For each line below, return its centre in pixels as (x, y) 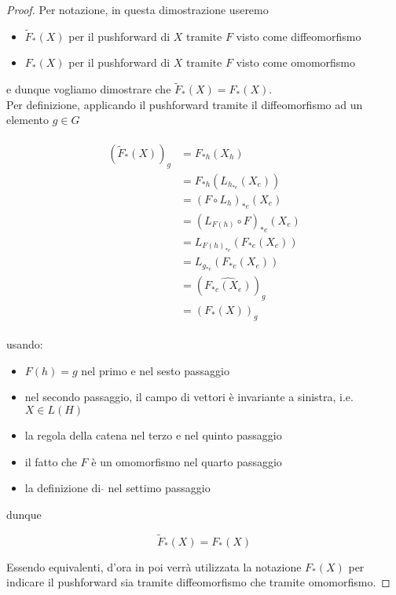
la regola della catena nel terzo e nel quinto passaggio (153, 434)
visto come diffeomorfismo (299, 36)
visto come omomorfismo (296, 62)
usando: (25, 344)
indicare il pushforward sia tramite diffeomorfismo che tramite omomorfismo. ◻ (198, 582)
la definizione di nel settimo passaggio (117, 488)
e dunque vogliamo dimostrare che (89, 89)
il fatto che (51, 461)
